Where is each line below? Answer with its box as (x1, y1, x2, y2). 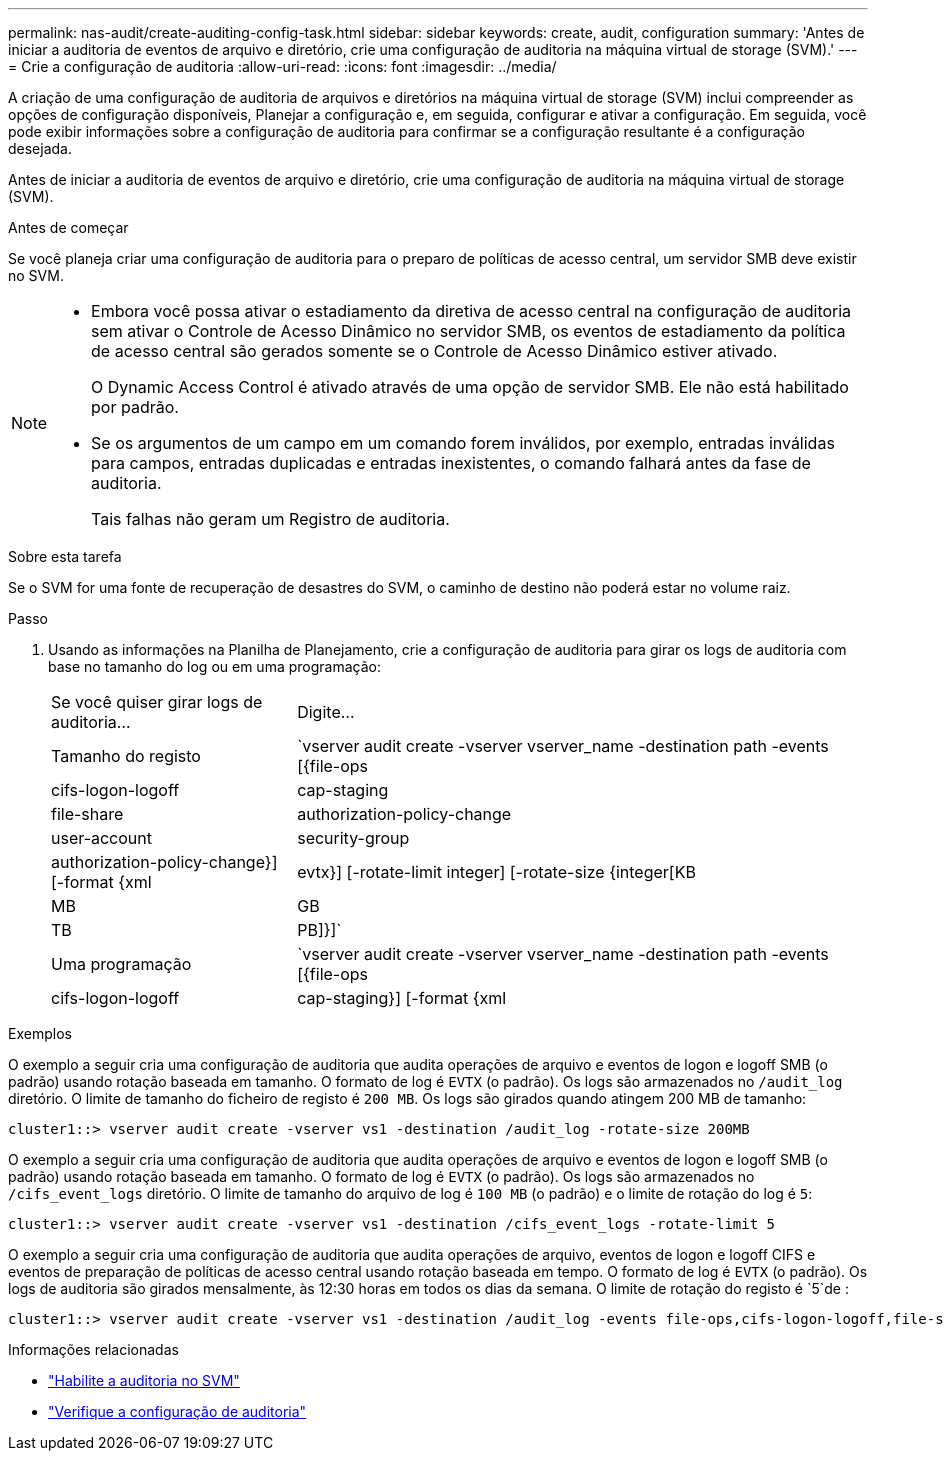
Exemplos (8, 1025, 72, 1042)
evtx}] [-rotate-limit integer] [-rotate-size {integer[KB (297, 862, 696, 882)
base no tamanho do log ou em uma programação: (48, 658, 381, 675)
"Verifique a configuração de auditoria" (48, 1403, 307, 1420)
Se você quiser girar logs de (51, 692, 263, 712)
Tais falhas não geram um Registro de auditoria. (91, 509, 450, 529)
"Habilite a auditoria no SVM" (48, 1372, 240, 1389)
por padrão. (91, 397, 179, 417)
